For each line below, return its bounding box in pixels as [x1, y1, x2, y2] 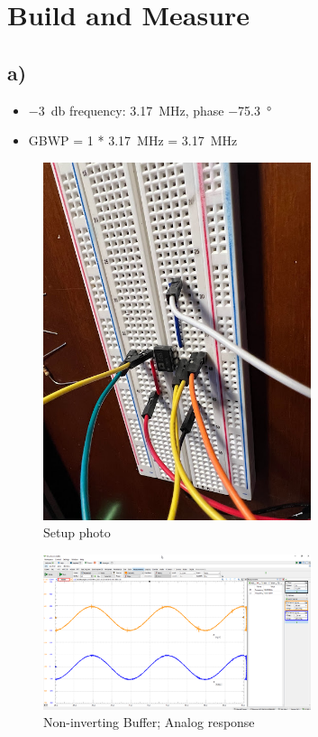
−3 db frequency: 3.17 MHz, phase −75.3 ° [28, 100, 272, 119]
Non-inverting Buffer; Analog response [43, 713, 255, 732]
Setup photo [43, 523, 111, 542]
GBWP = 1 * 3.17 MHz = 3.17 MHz [28, 131, 238, 150]
